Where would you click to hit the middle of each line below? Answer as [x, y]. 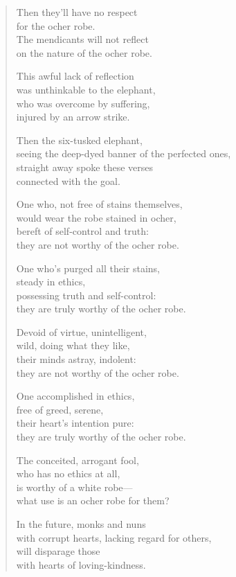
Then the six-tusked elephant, [79, 140]
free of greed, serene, [60, 409]
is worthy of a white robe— [74, 487]
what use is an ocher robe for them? [93, 500]
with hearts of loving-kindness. [81, 564]
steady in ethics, [51, 282]
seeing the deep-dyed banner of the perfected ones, [124, 153]
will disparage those [58, 551]
